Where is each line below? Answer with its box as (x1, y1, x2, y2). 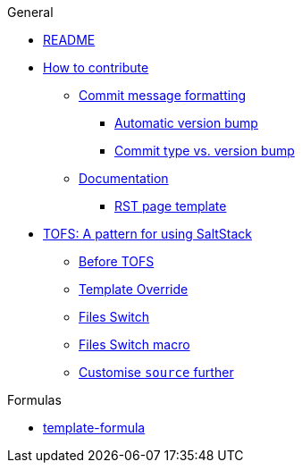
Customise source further (79, 365, 234, 380)
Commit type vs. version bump (114, 143, 295, 158)
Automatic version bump (114, 115, 258, 130)
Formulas (7, 392, 62, 407)
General (7, 4, 54, 20)
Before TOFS (79, 254, 155, 269)
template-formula (43, 420, 146, 435)
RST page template (114, 198, 227, 214)
